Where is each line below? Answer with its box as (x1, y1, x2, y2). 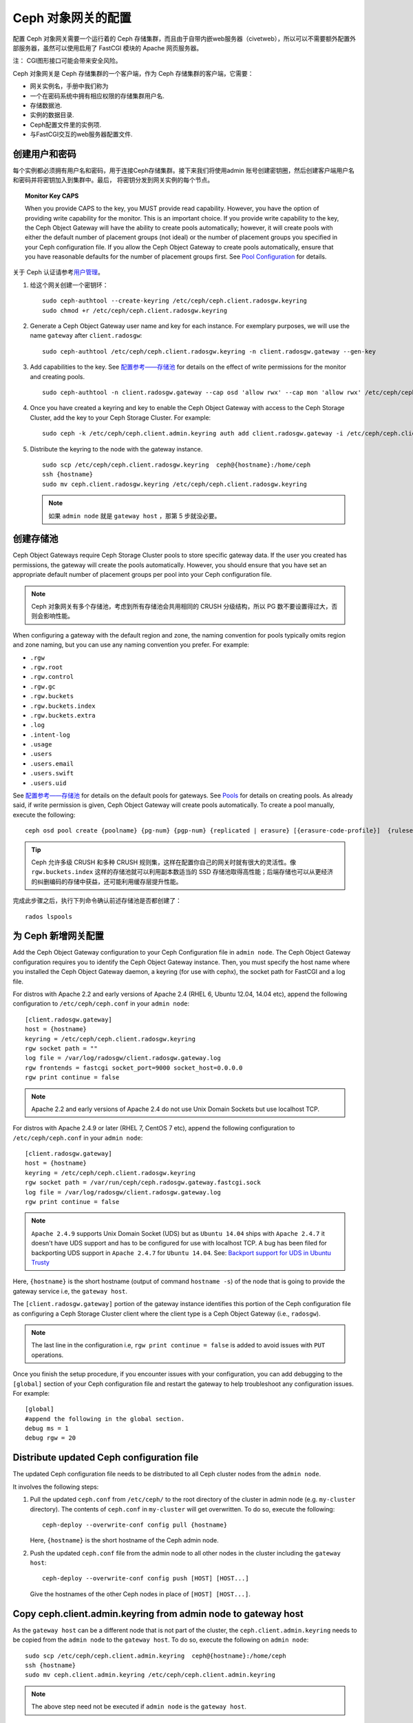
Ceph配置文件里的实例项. (30, 121, 102, 129)
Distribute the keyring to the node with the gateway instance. (30, 445, 203, 453)
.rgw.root (30, 663, 63, 671)
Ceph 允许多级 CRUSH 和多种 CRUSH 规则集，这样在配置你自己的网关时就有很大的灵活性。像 (31, 858, 297, 866)
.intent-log (30, 731, 70, 739)
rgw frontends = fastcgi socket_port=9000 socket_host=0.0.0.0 (25, 1063, 243, 1072)
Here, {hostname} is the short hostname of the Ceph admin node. (30, 1536, 220, 1544)
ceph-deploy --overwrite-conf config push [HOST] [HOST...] (42, 1575, 249, 1582)
